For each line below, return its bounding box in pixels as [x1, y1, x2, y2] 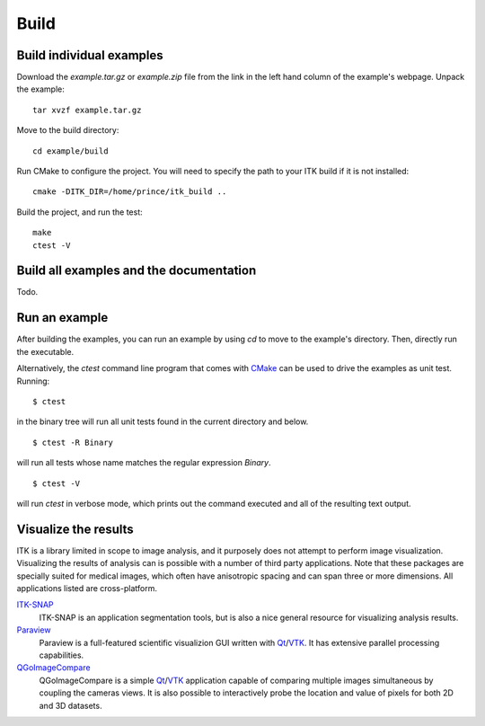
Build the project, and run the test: [16, 207, 143, 217]
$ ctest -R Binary [32, 437, 114, 447]
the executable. [16, 346, 75, 357]
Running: [16, 376, 50, 386]
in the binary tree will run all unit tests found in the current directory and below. [16, 416, 309, 427]
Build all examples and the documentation [16, 263, 257, 279]
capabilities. [39, 650, 84, 660]
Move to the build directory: [16, 125, 119, 136]
